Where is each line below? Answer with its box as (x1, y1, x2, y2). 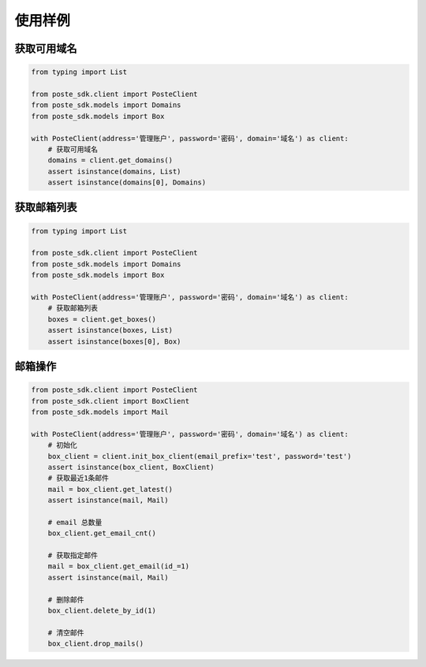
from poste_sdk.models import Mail (31, 407, 169, 416)
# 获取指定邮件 (47, 551, 99, 560)
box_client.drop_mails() (47, 639, 144, 648)
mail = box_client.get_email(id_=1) (47, 562, 189, 571)
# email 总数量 (47, 517, 103, 527)
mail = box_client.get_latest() (47, 485, 174, 494)
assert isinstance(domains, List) (47, 166, 181, 176)
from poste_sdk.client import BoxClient (31, 397, 189, 405)
